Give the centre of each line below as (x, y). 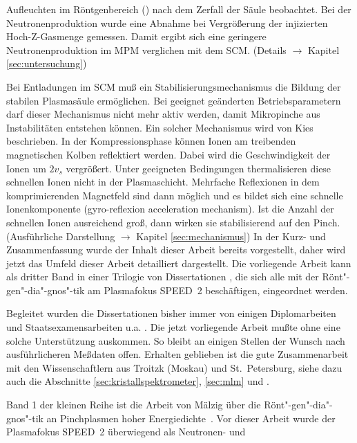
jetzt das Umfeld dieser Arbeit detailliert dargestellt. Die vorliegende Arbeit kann (179, 263)
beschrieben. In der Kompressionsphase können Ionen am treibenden (151, 141)
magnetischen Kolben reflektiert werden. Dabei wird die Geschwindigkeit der (168, 154)
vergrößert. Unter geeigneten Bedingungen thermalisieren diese (199, 168)
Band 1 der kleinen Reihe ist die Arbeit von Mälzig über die (134, 405)
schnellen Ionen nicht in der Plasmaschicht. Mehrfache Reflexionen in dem (163, 182)
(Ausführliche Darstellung (61, 236)
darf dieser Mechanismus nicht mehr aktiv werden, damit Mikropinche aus (163, 114)
